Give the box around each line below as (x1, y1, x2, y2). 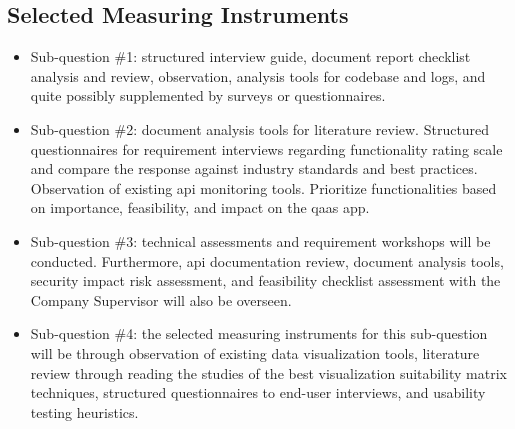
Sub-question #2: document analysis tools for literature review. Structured (30, 118, 490, 139)
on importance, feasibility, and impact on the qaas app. (30, 197, 370, 218)
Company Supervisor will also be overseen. (30, 289, 292, 310)
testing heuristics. (30, 401, 139, 422)
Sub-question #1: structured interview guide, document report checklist (30, 46, 471, 67)
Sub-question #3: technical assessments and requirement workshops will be (30, 230, 491, 251)
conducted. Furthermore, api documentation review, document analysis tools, (30, 250, 504, 271)
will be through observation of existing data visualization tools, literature (30, 342, 480, 363)
